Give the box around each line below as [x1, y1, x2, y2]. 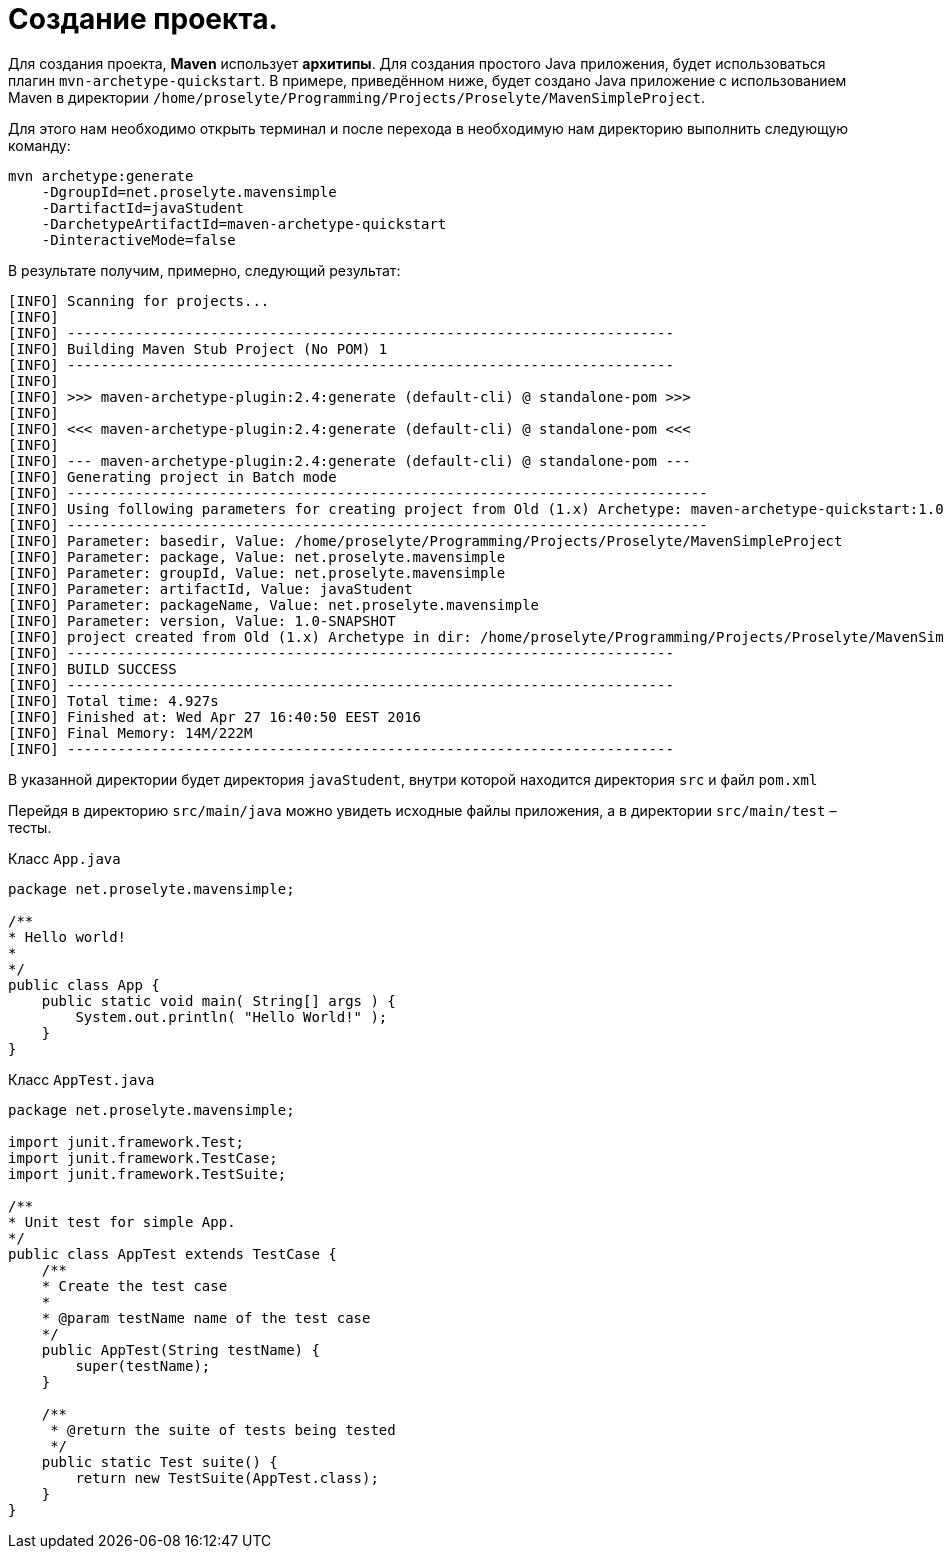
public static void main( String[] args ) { [41, 992, 396, 1009]
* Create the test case [41, 1277, 228, 1294]
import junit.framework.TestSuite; [8, 1165, 287, 1182]
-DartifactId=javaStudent [41, 199, 245, 216]
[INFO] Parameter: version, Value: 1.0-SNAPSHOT [8, 612, 396, 629]
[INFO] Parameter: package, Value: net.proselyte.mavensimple [8, 548, 506, 565]
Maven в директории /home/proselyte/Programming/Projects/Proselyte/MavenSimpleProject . [8, 88, 705, 106]
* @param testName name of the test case [41, 1309, 371, 1326]
